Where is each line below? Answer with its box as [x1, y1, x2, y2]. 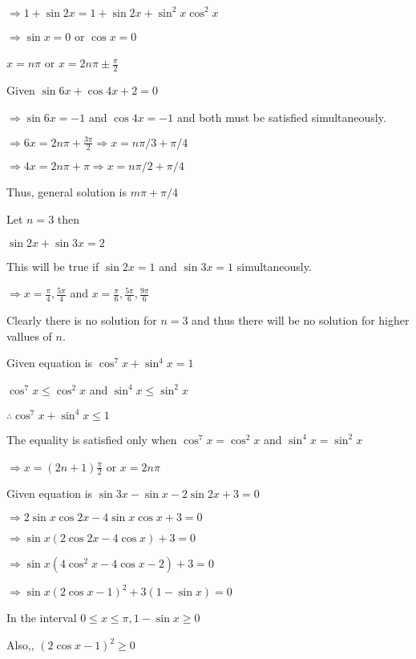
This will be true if [6, 257, 99, 274]
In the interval [6, 609, 77, 626]
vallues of [6, 327, 52, 344]
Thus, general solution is [6, 184, 127, 200]
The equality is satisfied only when [6, 431, 177, 447]
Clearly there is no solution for [6, 312, 157, 329]
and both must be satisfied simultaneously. [176, 108, 386, 125]
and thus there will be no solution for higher [192, 312, 410, 329]
